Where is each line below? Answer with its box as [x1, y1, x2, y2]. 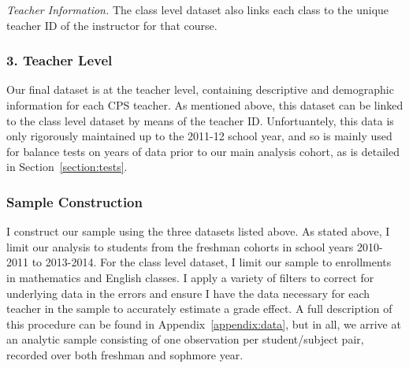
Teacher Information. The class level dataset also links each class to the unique [6, 2, 389, 17]
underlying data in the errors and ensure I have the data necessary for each [6, 284, 370, 301]
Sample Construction [6, 191, 143, 211]
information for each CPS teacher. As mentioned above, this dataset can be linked [6, 97, 403, 113]
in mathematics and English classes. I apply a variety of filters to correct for [6, 269, 374, 285]
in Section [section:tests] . [6, 158, 128, 175]
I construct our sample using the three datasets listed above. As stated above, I [6, 223, 390, 240]
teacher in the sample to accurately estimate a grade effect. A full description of [6, 300, 392, 317]
